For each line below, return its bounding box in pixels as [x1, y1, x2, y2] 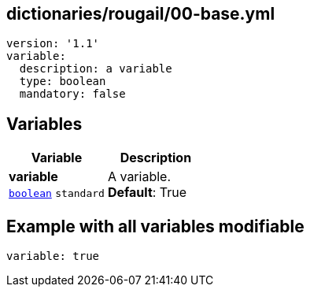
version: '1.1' [6, 37, 100, 50]
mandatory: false [19, 87, 126, 101]
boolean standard [9, 187, 105, 200]
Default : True [107, 184, 187, 201]
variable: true [6, 250, 100, 263]
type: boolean [19, 75, 106, 88]
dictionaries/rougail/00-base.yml [6, 4, 275, 24]
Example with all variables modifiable [6, 216, 304, 236]
